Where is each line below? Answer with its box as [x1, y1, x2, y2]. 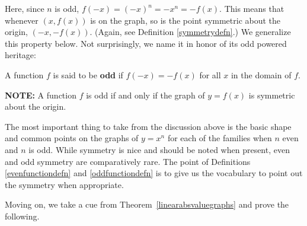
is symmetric [248, 88, 295, 101]
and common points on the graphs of [5, 132, 139, 144]
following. [5, 209, 40, 222]
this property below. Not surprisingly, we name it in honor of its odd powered [5, 37, 287, 49]
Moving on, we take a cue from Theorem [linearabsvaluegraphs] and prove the [5, 198, 289, 211]
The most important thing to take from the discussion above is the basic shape [5, 120, 292, 132]
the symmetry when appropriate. [5, 178, 124, 190]
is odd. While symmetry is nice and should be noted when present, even [28, 143, 290, 155]
